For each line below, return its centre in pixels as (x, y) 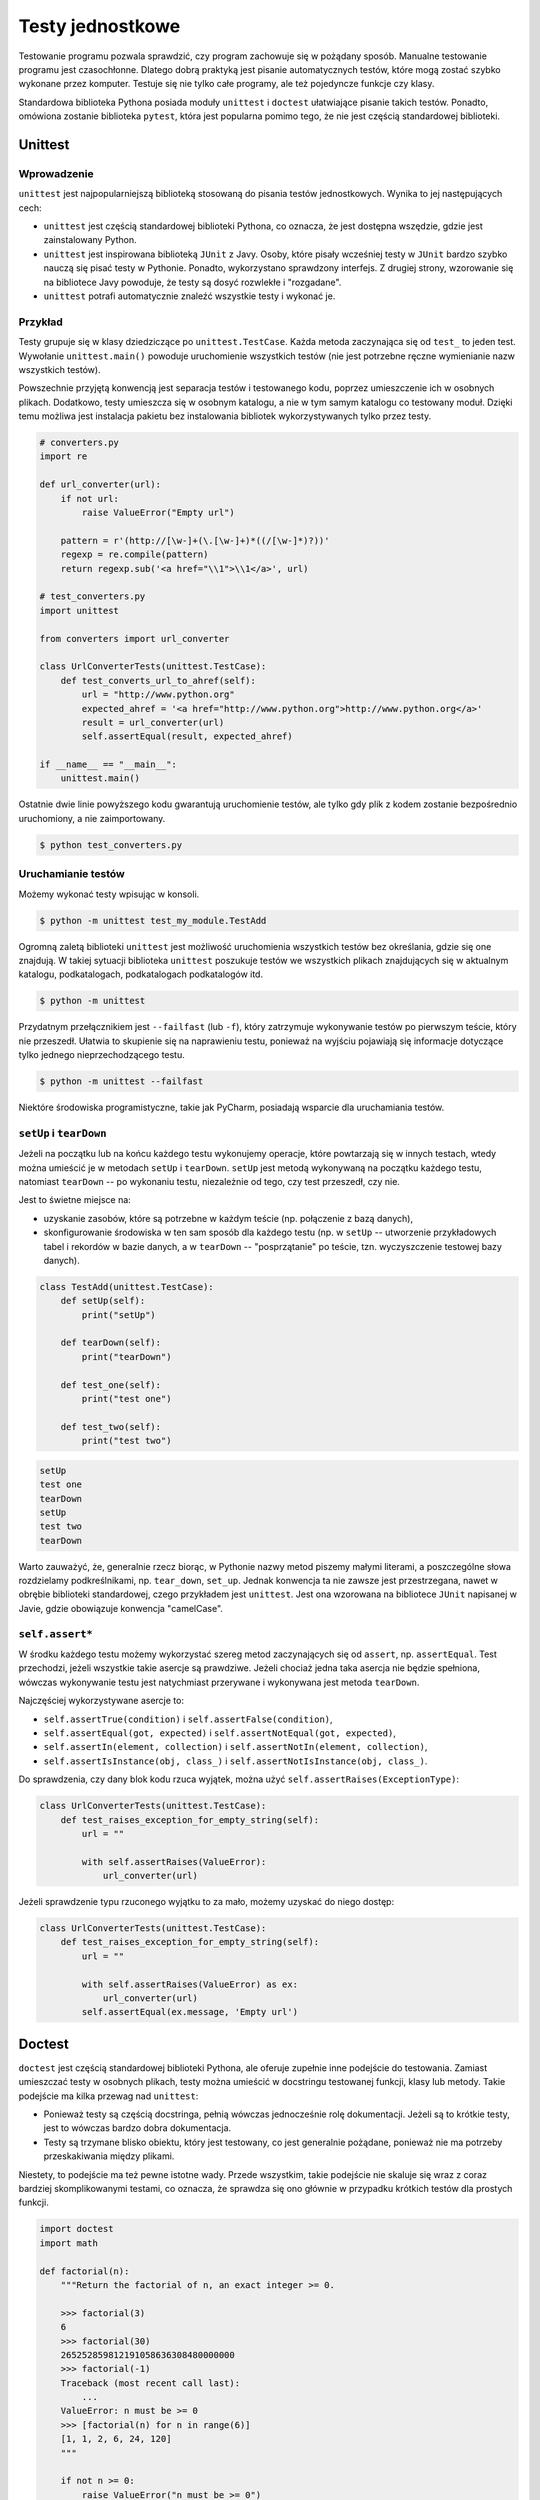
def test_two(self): (111, 1426)
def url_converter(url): (100, 484)
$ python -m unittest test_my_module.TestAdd (153, 920)
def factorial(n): (84, 2271)
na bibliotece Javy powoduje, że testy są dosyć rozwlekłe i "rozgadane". (192, 282)
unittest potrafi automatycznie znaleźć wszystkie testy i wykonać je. (189, 296)
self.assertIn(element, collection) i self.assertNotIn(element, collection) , (235, 1747)
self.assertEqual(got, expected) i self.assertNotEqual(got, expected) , (220, 1732)
